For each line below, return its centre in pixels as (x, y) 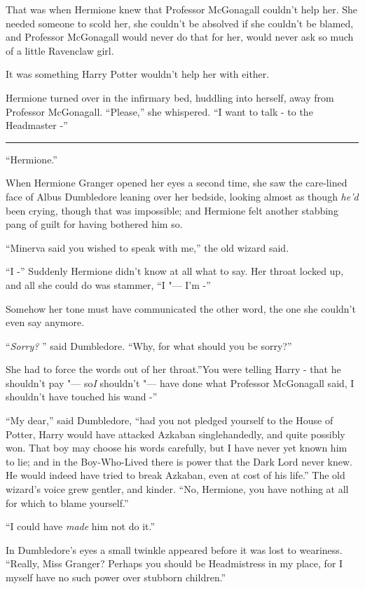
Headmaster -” (37, 125)
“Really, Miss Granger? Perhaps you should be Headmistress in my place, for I (174, 563)
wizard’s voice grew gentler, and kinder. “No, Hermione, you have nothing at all (177, 489)
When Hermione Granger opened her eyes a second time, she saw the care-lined (177, 183)
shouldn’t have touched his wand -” (82, 397)
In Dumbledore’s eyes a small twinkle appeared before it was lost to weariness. (174, 549)
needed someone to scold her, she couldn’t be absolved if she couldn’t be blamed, (180, 23)
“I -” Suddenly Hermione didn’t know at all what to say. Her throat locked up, (175, 271)
